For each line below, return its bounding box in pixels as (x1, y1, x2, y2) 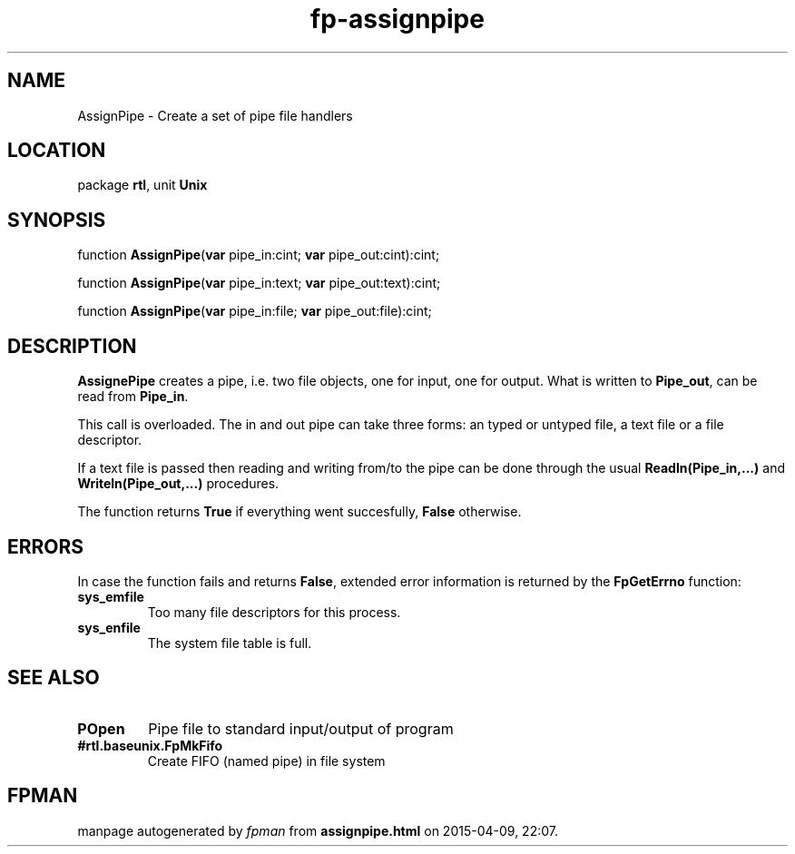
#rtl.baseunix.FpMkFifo (77, 737, 223, 753)
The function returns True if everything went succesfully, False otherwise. (77, 504, 522, 520)
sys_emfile (77, 588, 144, 604)
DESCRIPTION (7, 334, 137, 358)
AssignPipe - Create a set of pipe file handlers (77, 107, 353, 123)
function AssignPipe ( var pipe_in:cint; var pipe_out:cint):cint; (77, 247, 440, 263)
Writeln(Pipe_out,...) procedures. (77, 476, 280, 492)
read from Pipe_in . (77, 388, 189, 405)
